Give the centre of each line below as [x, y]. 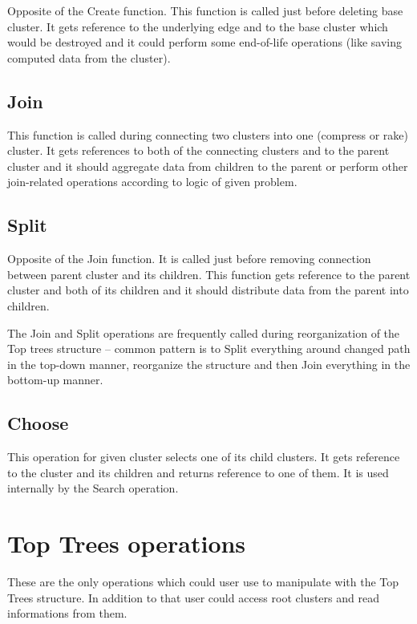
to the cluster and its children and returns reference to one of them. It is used [198, 472]
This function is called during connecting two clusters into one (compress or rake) [208, 134]
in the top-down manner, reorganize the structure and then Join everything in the [209, 364]
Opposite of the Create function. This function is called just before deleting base [205, 10]
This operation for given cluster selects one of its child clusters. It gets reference [204, 457]
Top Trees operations [127, 543]
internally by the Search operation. [93, 488]
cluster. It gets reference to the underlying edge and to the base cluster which [198, 26]
